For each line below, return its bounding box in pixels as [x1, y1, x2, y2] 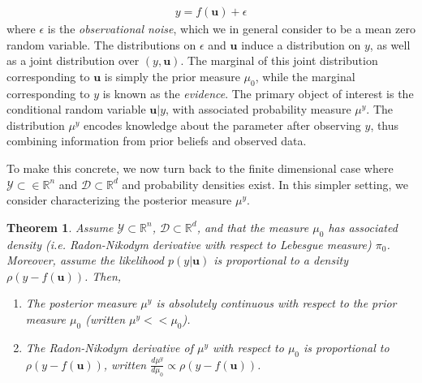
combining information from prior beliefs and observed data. [6, 132, 307, 149]
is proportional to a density [213, 252, 348, 269]
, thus [370, 116, 399, 133]
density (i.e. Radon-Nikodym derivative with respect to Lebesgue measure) [6, 235, 372, 252]
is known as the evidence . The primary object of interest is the [102, 84, 414, 101]
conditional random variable [6, 101, 146, 118]
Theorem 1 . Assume [6, 218, 114, 235]
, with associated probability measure [166, 101, 351, 118]
